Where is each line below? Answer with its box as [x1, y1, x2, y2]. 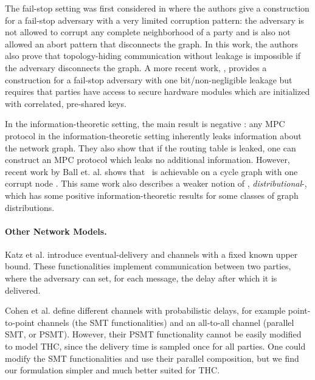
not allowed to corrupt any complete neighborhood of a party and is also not [5, 26, 291, 38]
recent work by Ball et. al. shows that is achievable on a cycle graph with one [5, 165, 298, 178]
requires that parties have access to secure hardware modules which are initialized [5, 85, 310, 98]
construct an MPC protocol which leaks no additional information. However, [5, 153, 290, 166]
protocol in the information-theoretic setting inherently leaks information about [5, 129, 302, 142]
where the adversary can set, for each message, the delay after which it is [5, 272, 277, 285]
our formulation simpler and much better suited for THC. [5, 364, 220, 376]
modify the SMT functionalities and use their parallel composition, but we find [5, 351, 299, 364]
